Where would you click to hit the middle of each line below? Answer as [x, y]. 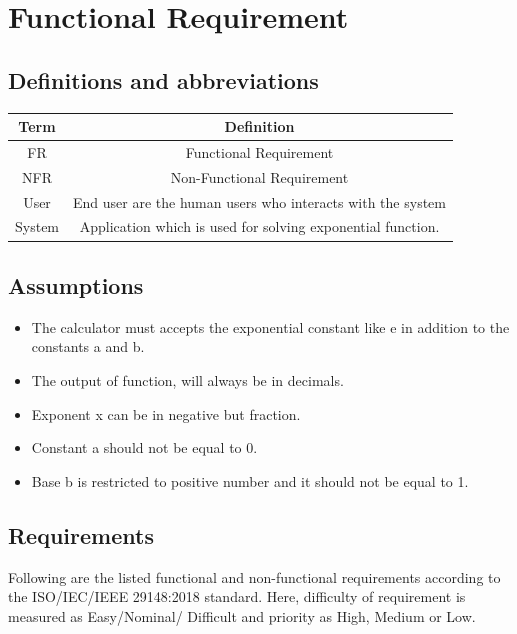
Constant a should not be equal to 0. [144, 447]
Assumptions [76, 284]
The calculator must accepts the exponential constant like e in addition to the [270, 326]
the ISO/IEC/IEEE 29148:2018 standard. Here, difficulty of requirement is [237, 596]
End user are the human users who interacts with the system [259, 201]
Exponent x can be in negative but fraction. [166, 413]
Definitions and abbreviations [163, 79]
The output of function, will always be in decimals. [187, 379]
